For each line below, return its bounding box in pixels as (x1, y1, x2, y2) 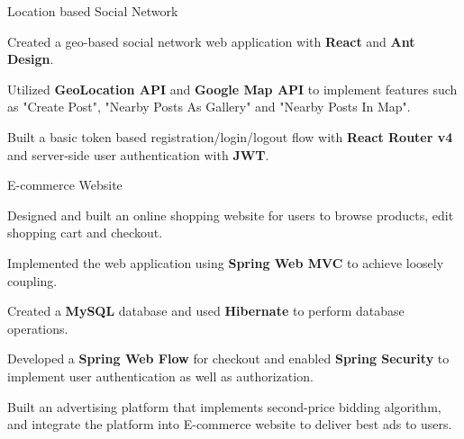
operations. (7, 318, 68, 337)
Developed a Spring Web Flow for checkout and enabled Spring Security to (7, 349, 450, 368)
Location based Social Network (7, 2, 178, 20)
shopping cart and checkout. (7, 223, 163, 242)
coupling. (7, 271, 58, 290)
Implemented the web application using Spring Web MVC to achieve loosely (7, 253, 444, 272)
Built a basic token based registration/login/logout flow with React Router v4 (7, 127, 453, 146)
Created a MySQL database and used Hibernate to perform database (7, 301, 405, 320)
